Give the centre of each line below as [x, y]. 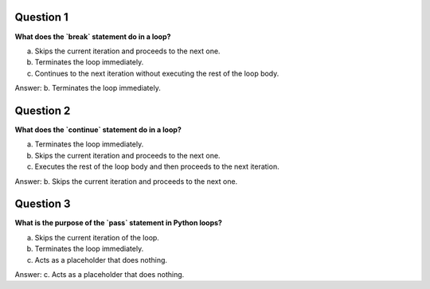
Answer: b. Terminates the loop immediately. [88, 88]
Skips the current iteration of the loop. [97, 237]
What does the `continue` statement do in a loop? [98, 129]
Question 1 [42, 17]
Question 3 [43, 204]
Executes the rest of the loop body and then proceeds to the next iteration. [157, 166]
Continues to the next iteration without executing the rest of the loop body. [157, 73]
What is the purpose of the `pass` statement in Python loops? [119, 223]
